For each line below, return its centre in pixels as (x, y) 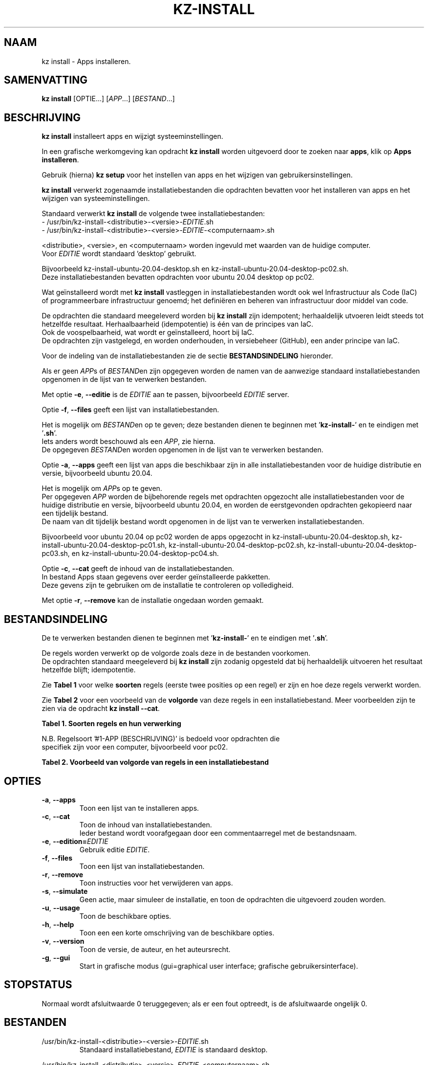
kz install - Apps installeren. (86, 61)
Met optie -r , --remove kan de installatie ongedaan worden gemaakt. (153, 600)
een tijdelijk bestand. (75, 513)
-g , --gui (56, 957)
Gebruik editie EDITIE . (115, 849)
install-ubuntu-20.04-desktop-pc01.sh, (104, 545)
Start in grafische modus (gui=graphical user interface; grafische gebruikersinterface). (219, 966)
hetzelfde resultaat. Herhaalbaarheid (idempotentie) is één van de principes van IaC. (178, 324)
